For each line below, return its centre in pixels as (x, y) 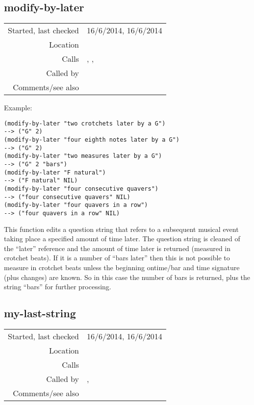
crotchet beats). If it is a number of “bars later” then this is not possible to (117, 258)
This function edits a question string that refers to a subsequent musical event (121, 229)
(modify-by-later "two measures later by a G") (83, 156)
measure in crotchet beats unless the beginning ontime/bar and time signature (122, 267)
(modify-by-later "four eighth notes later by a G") (92, 140)
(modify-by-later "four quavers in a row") (76, 205)
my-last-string (40, 313)
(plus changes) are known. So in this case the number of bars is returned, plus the (127, 277)
